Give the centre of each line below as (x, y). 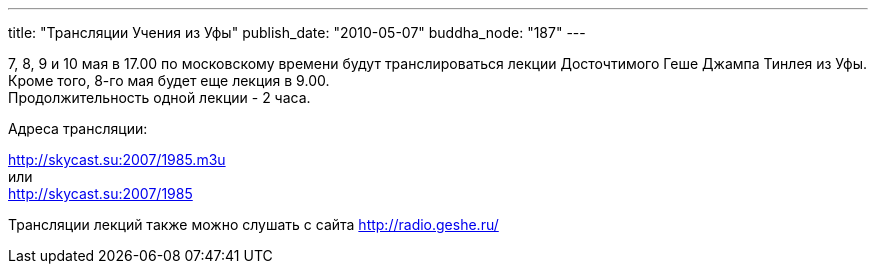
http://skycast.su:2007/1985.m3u (117, 159)
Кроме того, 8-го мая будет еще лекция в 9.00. (169, 80)
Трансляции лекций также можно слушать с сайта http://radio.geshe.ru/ (253, 224)
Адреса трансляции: (78, 128)
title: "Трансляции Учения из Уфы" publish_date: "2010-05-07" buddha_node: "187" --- (297, 32)
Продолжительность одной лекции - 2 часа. (159, 97)
